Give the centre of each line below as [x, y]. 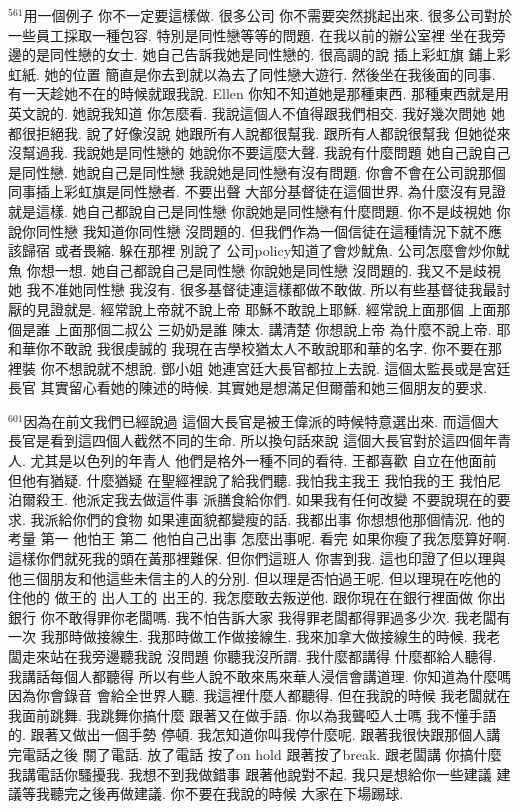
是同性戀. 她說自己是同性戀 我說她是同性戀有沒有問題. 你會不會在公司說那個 [257, 171]
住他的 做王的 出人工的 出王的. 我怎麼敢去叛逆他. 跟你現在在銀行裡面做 [241, 597]
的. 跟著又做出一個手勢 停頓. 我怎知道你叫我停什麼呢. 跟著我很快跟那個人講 [254, 734]
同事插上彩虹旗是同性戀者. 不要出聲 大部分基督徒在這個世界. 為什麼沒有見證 [257, 191]
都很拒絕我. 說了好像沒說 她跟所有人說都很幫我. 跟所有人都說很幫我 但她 [245, 132]
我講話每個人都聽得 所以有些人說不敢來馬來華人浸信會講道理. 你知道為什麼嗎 [260, 675]
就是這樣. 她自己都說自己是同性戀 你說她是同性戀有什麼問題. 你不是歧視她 [250, 210]
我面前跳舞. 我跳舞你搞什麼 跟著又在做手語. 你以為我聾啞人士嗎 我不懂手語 [252, 714]
